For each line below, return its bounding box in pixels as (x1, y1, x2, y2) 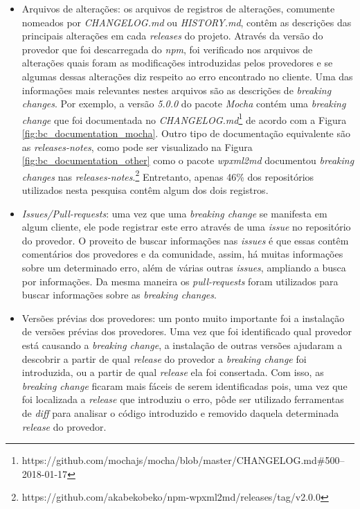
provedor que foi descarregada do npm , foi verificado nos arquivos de (21, 42, 313, 56)
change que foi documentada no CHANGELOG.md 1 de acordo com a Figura (21, 110, 347, 127)
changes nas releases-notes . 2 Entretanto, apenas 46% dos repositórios (21, 167, 314, 184)
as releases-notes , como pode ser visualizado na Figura (21, 139, 253, 154)
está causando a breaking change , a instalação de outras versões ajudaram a (21, 337, 343, 352)
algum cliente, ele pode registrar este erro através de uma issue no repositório (21, 220, 351, 234)
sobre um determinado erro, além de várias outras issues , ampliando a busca (21, 260, 346, 274)
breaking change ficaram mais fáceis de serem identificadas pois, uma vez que (21, 378, 348, 393)
